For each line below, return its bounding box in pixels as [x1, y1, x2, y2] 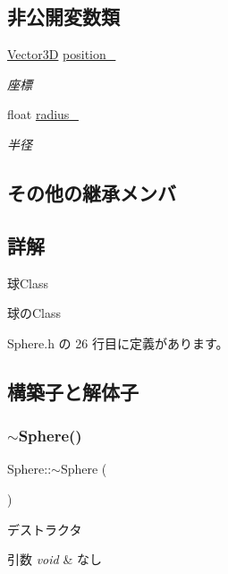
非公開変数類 [7, 3, 120, 30]
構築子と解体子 [7, 377, 139, 405]
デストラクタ [7, 519, 82, 538]
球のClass [7, 304, 62, 322]
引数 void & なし [7, 550, 102, 569]
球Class [7, 273, 49, 292]
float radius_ [7, 105, 79, 124]
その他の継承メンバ [7, 178, 176, 206]
